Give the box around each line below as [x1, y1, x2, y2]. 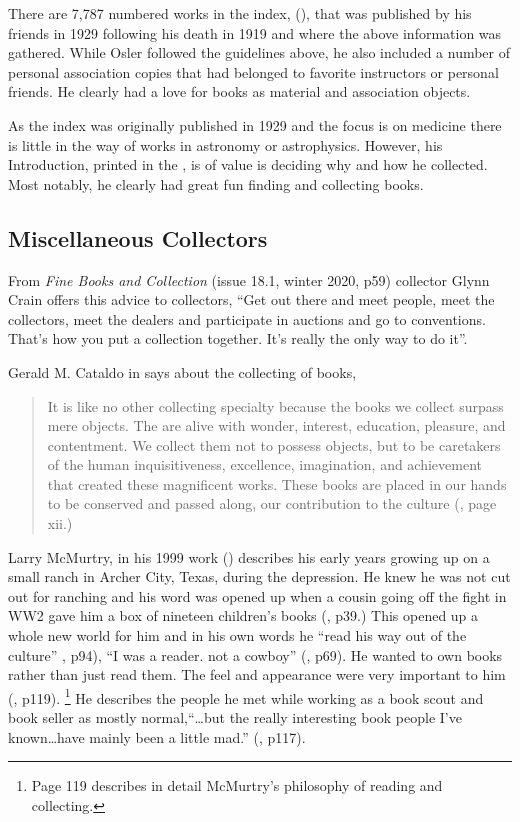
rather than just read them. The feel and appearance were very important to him [8, 664, 506, 685]
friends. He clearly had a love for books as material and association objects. [8, 81, 471, 102]
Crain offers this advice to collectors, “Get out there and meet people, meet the [8, 289, 495, 310]
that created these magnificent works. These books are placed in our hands [47, 473, 507, 494]
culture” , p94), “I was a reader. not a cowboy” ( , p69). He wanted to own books [8, 644, 503, 665]
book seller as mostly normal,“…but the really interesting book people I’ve [8, 707, 462, 728]
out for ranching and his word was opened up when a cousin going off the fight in [8, 585, 507, 606]
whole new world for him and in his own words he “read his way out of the [8, 625, 467, 646]
